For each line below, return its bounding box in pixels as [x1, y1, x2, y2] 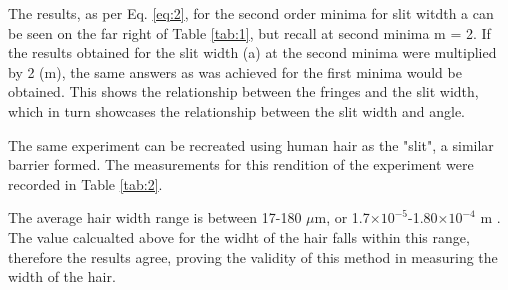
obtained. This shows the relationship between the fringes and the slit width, [8, 81, 479, 102]
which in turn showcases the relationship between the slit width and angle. [8, 100, 466, 121]
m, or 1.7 [314, 207, 370, 228]
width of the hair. [8, 266, 116, 287]
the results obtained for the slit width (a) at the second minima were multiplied [8, 42, 497, 63]
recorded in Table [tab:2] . [8, 173, 163, 194]
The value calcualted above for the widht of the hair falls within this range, [8, 226, 470, 247]
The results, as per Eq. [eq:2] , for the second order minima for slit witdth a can [8, 3, 494, 23]
